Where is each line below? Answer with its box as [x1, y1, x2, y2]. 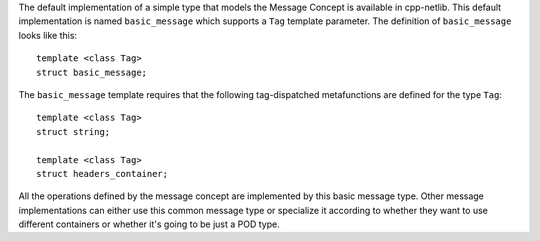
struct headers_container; [36, 168, 169, 179]
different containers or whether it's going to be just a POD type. [18, 218, 280, 230]
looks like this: [18, 29, 78, 41]
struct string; [36, 126, 111, 137]
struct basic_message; [36, 66, 148, 78]
